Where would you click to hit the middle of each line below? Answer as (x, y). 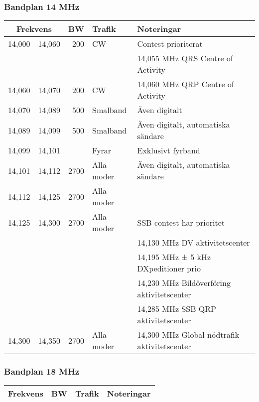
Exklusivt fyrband (169, 150)
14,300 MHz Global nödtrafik (188, 335)
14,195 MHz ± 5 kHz (174, 257)
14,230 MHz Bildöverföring (184, 283)
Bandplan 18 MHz (42, 371)
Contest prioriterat (170, 44)
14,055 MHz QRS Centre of (185, 58)
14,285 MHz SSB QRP (177, 309)
